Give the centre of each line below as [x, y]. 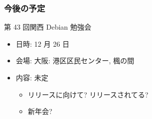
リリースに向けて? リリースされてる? [88, 94]
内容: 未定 [32, 77]
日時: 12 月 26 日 [43, 43]
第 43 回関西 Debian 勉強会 [48, 27]
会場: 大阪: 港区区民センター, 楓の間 [75, 61]
